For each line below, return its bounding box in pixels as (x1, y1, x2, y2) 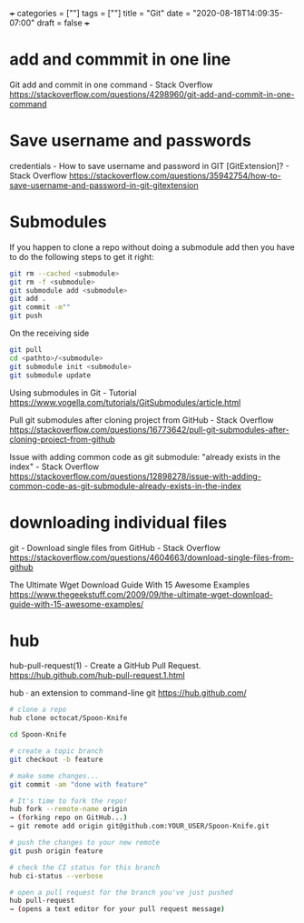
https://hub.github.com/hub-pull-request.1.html (9, 670, 185, 681)
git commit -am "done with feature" (9, 779, 148, 789)
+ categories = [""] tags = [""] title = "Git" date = (9, 8, 191, 18)
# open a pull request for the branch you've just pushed (9, 888, 233, 897)
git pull (9, 346, 43, 355)
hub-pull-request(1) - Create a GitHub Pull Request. (9, 660, 201, 671)
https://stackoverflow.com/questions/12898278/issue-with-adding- (9, 470, 261, 481)
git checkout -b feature (9, 755, 103, 764)
